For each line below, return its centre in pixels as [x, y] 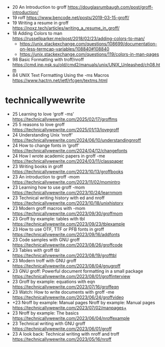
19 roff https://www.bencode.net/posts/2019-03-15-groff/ [71, 17]
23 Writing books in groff [37, 166]
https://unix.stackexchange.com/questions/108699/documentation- [88, 44]
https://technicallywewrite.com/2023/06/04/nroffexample [71, 318]
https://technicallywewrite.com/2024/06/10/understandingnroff [77, 140]
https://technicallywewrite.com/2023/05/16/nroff [62, 339]
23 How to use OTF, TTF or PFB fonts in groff [58, 229]
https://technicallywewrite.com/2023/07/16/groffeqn [66, 287]
